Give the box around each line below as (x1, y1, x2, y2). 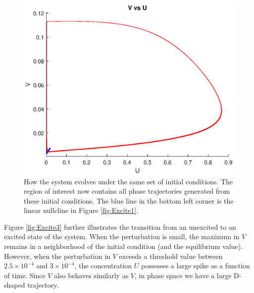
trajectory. (27, 280, 59, 290)
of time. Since (4, 270, 46, 280)
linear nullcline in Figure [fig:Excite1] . (24, 205, 139, 215)
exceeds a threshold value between (119, 251, 223, 261)
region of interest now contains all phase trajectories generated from (24, 186, 230, 196)
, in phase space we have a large (135, 270, 232, 280)
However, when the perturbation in (4, 251, 110, 261)
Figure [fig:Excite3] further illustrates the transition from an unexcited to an (4, 221, 236, 232)
